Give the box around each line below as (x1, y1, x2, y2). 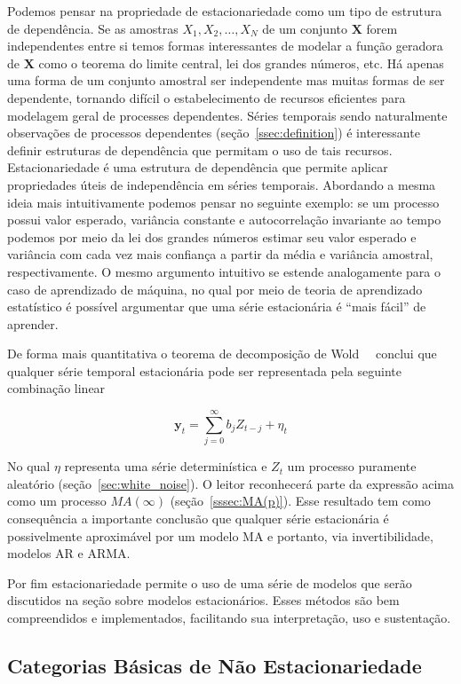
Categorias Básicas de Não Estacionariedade (7, 651, 422, 679)
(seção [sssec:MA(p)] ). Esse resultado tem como (170, 491, 431, 510)
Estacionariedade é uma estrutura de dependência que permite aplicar (7, 158, 388, 177)
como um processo (7, 491, 107, 510)
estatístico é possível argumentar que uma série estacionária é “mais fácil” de (7, 297, 426, 316)
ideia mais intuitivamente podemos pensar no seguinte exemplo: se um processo (7, 193, 440, 211)
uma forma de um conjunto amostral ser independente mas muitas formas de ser (7, 71, 445, 90)
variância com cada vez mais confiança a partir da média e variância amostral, (7, 245, 433, 263)
